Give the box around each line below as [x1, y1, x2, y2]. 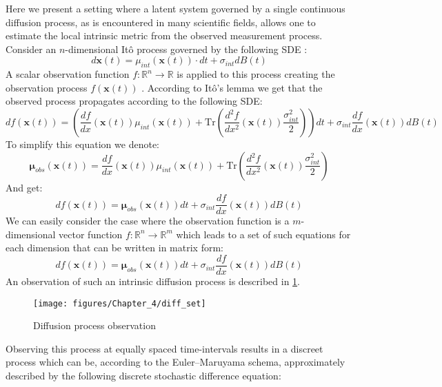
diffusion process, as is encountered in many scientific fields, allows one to [6, 14, 316, 29]
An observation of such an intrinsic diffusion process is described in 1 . [6, 274, 301, 289]
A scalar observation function [6, 67, 130, 81]
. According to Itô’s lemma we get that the [141, 80, 323, 94]
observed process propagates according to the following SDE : [6, 94, 263, 108]
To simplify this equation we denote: [6, 136, 159, 151]
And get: [6, 180, 43, 194]
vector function [59, 227, 123, 241]
